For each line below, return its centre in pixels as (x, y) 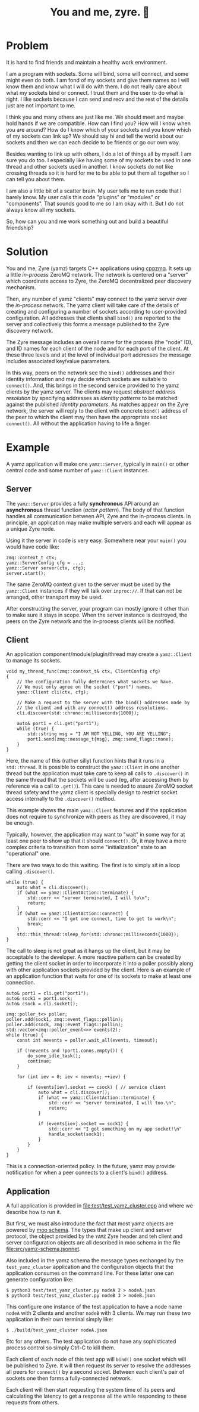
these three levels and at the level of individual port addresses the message (99, 355)
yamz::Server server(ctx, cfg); (46, 568)
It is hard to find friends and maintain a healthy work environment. (87, 62)
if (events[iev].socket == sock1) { (83, 1124)
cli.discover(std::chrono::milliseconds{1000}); (78, 713)
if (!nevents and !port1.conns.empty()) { (70, 1051)
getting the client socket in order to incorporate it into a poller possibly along (100, 964)
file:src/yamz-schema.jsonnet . (44, 1249)
